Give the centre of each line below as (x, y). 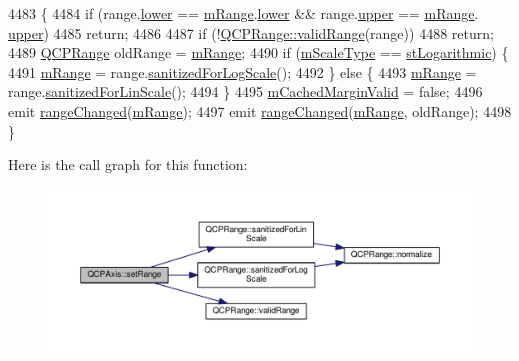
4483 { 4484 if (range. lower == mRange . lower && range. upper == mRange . (243, 13)
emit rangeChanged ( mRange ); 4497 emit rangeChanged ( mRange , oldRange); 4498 (260, 110)
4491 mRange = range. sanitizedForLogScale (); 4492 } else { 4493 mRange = (242, 71)
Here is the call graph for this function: (128, 164)
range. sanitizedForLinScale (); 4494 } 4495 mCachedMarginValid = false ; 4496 (245, 91)
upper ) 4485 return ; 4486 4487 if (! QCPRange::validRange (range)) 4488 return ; (251, 32)
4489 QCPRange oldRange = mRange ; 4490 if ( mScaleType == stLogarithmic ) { (258, 52)
